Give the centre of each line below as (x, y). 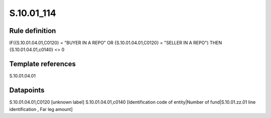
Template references (43, 64)
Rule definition (33, 31)
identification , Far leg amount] (41, 109)
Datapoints (27, 90)
